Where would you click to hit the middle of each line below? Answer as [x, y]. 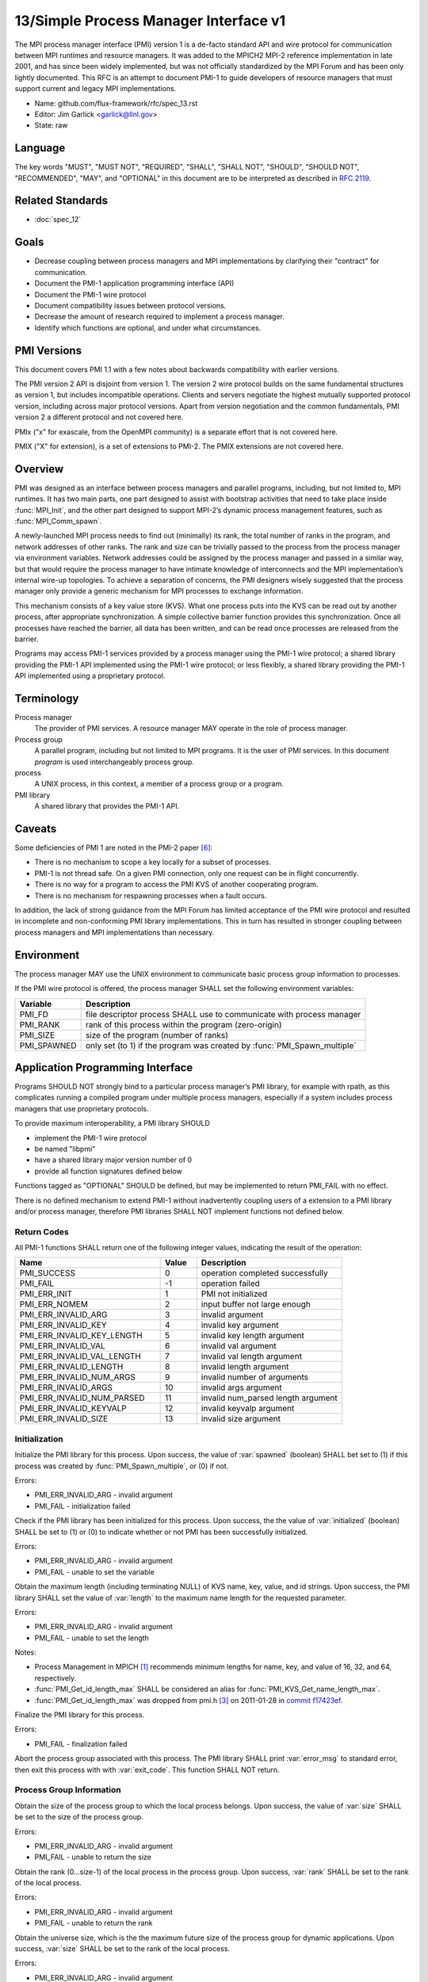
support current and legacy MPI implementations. [96, 89]
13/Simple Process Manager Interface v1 [150, 21]
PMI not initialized [234, 1294]
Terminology [47, 698]
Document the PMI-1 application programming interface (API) [134, 283]
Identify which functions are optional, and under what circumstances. [148, 327]
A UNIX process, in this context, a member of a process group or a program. [159, 784]
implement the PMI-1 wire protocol [90, 1138]
